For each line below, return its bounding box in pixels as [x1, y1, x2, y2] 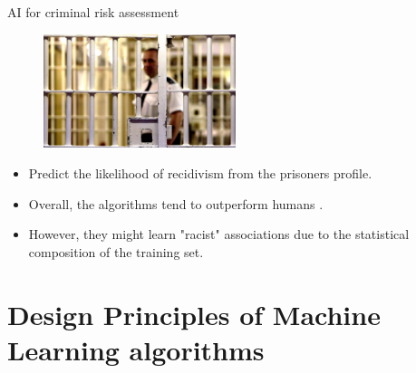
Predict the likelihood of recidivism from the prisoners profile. [28, 164, 372, 183]
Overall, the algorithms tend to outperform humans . [28, 194, 324, 213]
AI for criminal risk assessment [7, 3, 179, 21]
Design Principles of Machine [7, 295, 381, 332]
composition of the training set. [28, 242, 204, 261]
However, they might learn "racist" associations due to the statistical [28, 225, 410, 244]
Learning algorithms [7, 330, 265, 368]
